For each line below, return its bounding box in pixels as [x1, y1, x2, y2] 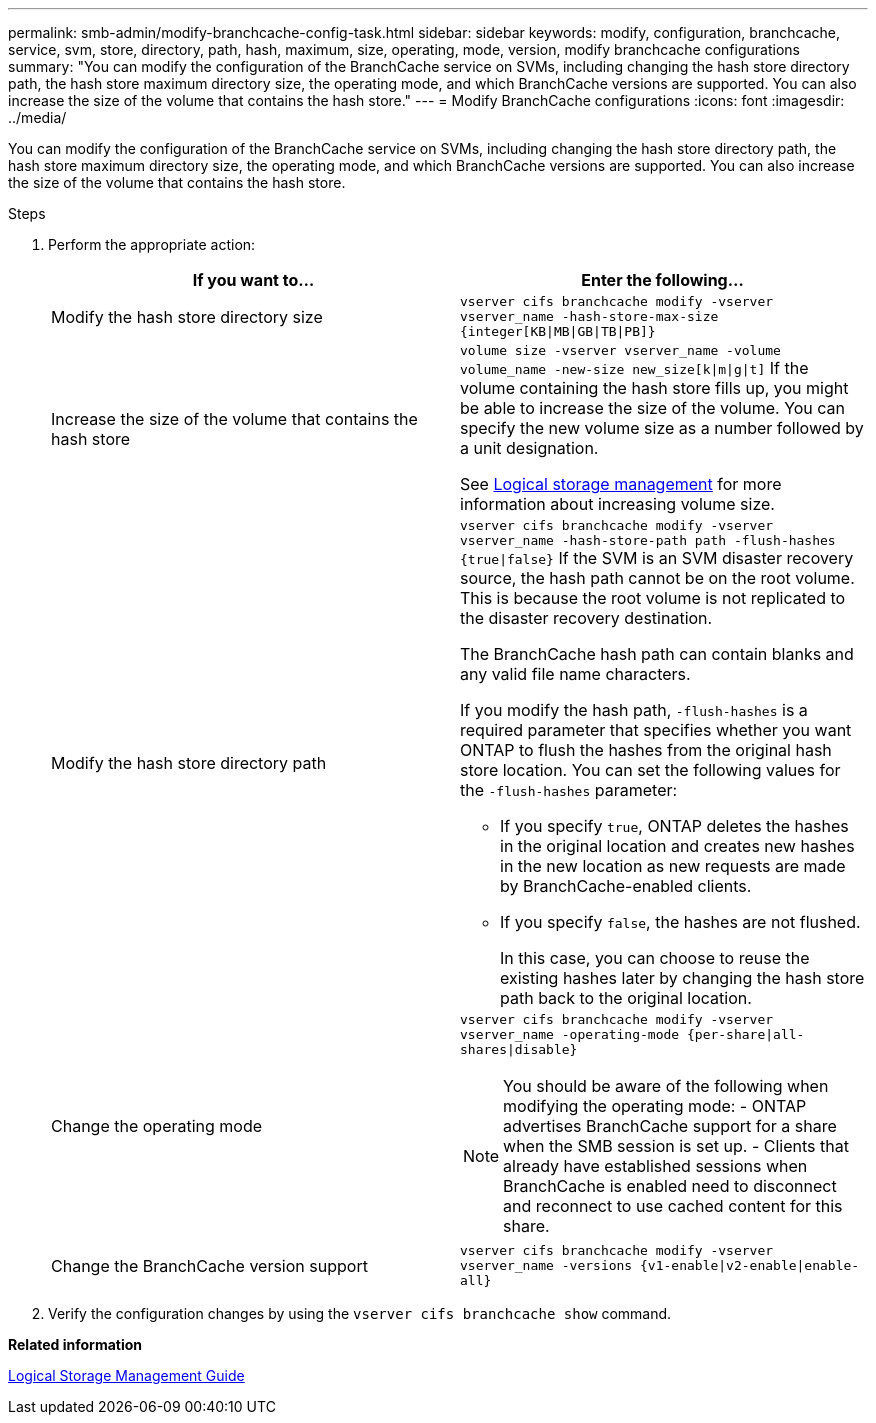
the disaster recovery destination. [460, 608, 713, 628]
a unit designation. [460, 438, 599, 458]
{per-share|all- [686, 1027, 805, 1042]
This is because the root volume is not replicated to [460, 588, 846, 608]
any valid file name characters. [460, 664, 691, 684]
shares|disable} [460, 1042, 578, 1057]
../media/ [8, 109, 67, 126]
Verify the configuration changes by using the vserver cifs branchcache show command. [48, 1305, 672, 1322]
